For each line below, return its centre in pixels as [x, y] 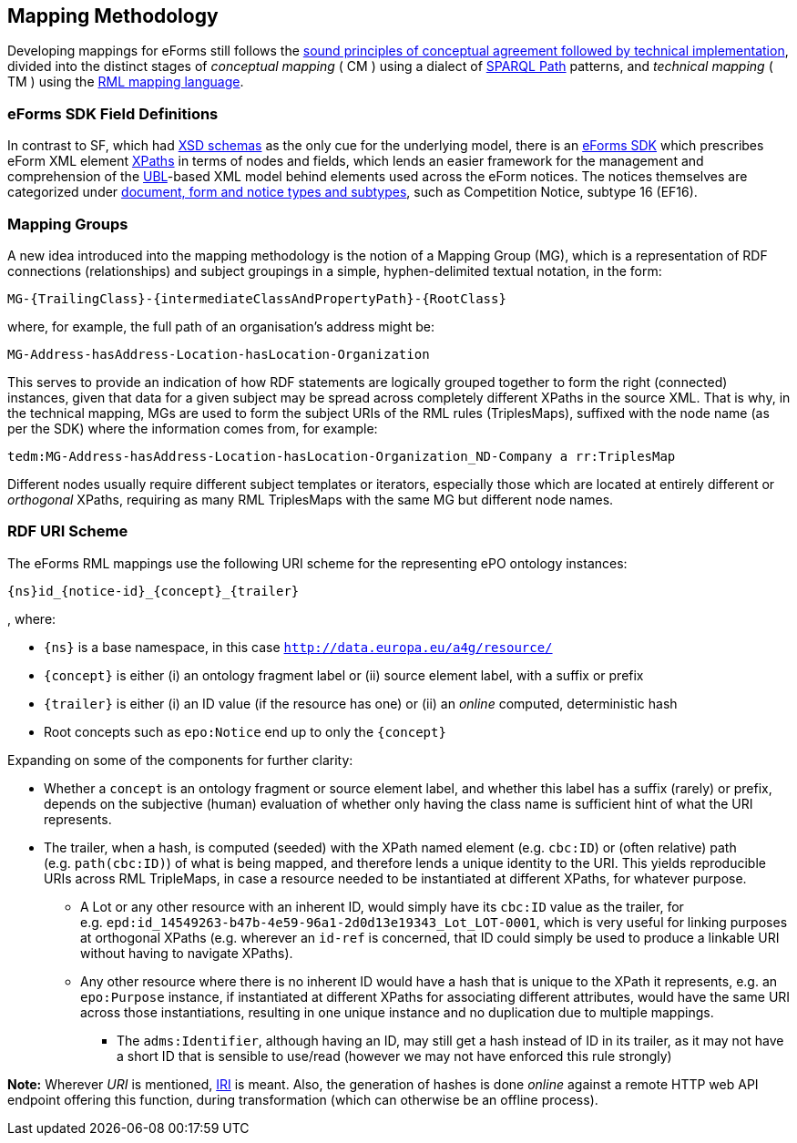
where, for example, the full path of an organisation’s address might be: [221, 326]
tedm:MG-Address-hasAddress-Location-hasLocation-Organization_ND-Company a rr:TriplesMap [342, 456]
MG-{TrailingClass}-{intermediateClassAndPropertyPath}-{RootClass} [257, 298]
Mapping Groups [68, 224]
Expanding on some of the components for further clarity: [180, 760]
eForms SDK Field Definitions [113, 113]
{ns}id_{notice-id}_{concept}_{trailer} [153, 591]
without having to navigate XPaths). [187, 953]
